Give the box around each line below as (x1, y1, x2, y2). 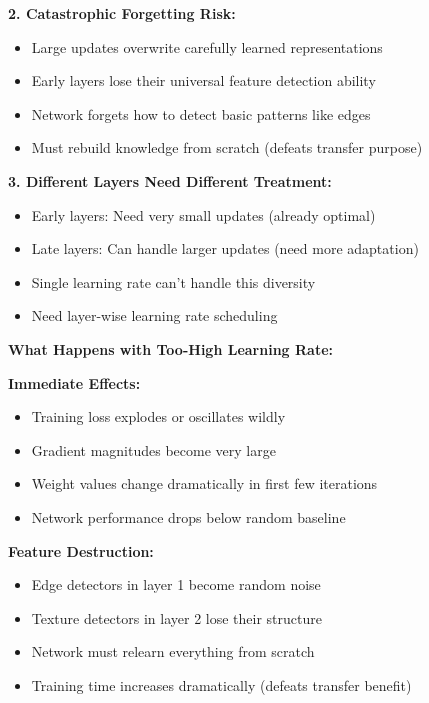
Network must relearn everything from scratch (31, 641, 315, 662)
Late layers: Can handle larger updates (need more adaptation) (31, 238, 419, 259)
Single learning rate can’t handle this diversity (31, 271, 316, 292)
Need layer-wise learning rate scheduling (31, 305, 278, 326)
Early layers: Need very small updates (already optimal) (31, 204, 376, 225)
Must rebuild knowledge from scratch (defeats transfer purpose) (31, 137, 423, 158)
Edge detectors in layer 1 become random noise (31, 574, 321, 595)
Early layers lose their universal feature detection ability (31, 70, 376, 91)
